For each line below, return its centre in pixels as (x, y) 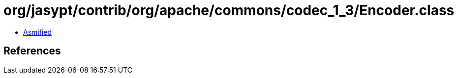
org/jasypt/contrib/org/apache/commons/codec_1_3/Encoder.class (229, 10)
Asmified (38, 32)
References (32, 51)
